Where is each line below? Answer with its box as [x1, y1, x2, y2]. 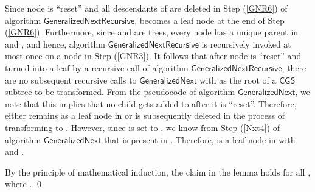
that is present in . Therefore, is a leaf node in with [103, 133, 296, 146]
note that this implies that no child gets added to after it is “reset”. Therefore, [5, 97, 297, 110]
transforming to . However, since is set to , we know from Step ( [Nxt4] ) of [5, 121, 280, 133]
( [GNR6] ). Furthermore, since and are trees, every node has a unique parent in [5, 26, 299, 38]
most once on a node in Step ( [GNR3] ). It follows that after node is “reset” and [5, 49, 302, 62]
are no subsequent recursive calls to [5, 73, 137, 86]
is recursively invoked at [201, 37, 291, 50]
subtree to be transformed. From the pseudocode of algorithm [5, 85, 235, 98]
